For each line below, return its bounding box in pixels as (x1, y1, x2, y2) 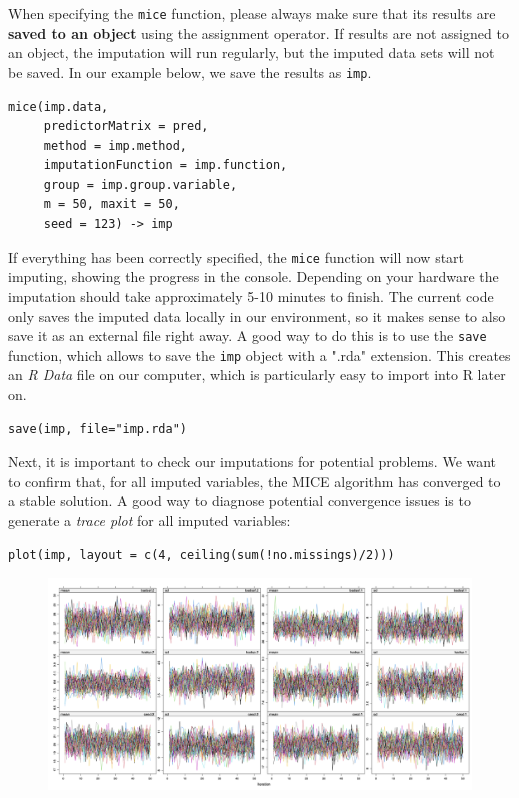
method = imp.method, (43, 138, 187, 153)
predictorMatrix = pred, (43, 119, 209, 134)
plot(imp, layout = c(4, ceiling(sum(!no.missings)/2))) (8, 547, 395, 562)
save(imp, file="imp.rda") (8, 421, 187, 436)
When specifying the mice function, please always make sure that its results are (8, 3, 496, 23)
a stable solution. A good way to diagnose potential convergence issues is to (8, 490, 471, 511)
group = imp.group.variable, (43, 177, 238, 192)
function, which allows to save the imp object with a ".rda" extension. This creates (8, 344, 511, 365)
